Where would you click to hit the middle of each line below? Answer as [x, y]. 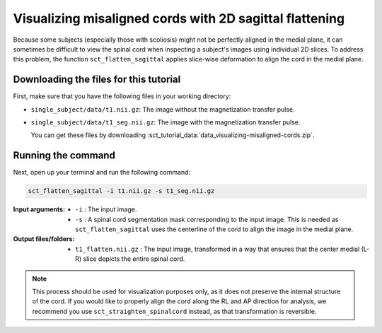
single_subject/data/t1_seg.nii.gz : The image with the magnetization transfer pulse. [166, 122]
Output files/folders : [44, 239]
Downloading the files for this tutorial [97, 80]
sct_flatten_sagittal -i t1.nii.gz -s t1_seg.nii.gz [121, 191]
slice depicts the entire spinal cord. [134, 259]
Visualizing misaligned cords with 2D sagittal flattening [179, 18]
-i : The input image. [106, 209]
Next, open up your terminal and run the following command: [102, 173]
